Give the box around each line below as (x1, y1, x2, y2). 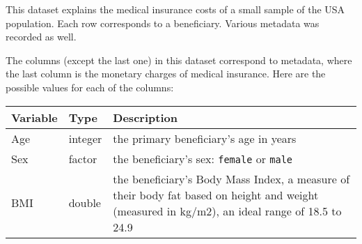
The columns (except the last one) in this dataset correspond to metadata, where (6, 52, 352, 67)
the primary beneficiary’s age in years (113, 130, 297, 146)
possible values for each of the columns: (6, 79, 174, 94)
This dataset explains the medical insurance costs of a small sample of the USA (6, 2, 345, 16)
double (68, 195, 101, 211)
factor (68, 150, 97, 167)
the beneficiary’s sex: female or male (113, 150, 293, 167)
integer (68, 130, 102, 146)
